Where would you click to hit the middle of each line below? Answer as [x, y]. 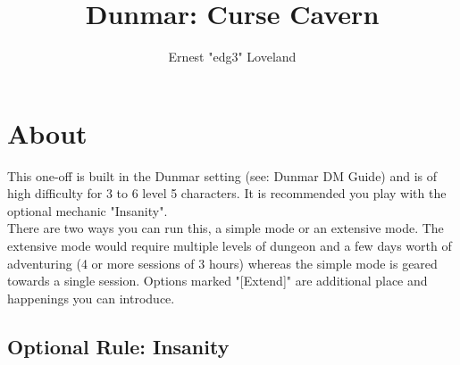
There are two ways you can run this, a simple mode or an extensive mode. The [226, 228]
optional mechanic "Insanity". [88, 210]
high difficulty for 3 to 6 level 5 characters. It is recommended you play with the [227, 193]
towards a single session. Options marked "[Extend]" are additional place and [217, 281]
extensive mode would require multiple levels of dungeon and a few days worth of [230, 246]
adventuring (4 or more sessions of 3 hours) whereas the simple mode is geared [222, 263]
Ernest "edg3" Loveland [232, 57]
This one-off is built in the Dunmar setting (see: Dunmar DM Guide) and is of [222, 175]
